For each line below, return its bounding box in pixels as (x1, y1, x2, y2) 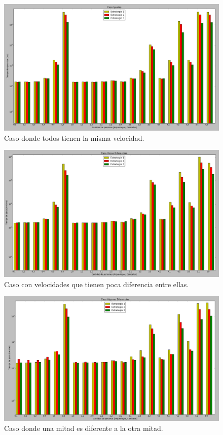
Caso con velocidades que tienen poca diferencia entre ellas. (4, 279, 189, 289)
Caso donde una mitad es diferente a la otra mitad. (4, 422, 163, 433)
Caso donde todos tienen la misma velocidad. (4, 132, 144, 143)
